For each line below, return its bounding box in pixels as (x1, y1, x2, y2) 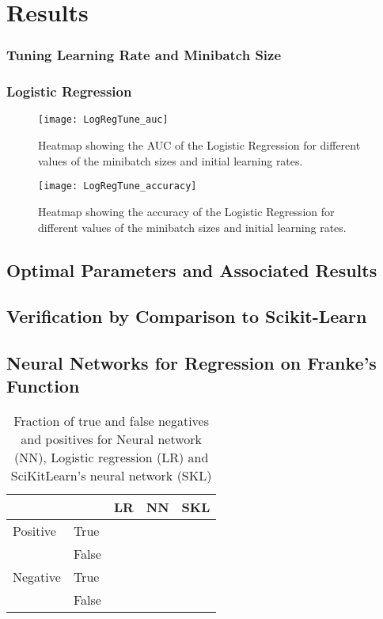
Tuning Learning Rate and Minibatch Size (6, 45, 282, 65)
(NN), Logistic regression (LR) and (13, 448, 209, 467)
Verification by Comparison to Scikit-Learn (6, 304, 367, 328)
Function (6, 374, 80, 398)
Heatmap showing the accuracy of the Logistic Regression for (38, 203, 335, 219)
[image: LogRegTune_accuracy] (38, 180, 197, 192)
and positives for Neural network (21, 430, 203, 449)
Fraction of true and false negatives (13, 412, 210, 431)
